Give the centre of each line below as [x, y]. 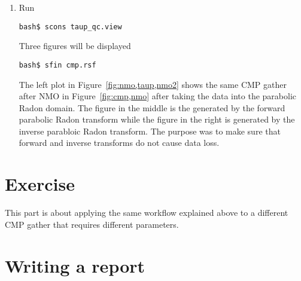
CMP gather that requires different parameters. [92, 224]
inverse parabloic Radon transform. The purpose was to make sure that [150, 131]
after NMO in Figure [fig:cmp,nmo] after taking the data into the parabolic [158, 96]
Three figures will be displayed [75, 46]
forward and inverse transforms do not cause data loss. [119, 143]
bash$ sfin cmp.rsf [57, 65]
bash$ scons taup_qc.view [70, 27]
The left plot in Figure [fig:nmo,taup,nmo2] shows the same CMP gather [153, 84]
